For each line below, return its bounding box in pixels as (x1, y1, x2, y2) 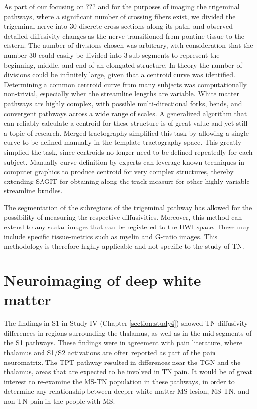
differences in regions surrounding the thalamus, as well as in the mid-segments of (4, 327, 252, 338)
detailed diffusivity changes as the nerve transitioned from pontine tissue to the (4, 30, 244, 41)
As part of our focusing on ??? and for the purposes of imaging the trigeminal (4, 1, 240, 11)
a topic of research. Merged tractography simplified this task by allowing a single (4, 127, 249, 137)
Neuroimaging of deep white (4, 270, 201, 290)
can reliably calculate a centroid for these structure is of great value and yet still (4, 118, 248, 128)
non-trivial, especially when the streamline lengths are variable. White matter (4, 89, 240, 99)
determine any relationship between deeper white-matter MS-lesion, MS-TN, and (4, 386, 250, 396)
